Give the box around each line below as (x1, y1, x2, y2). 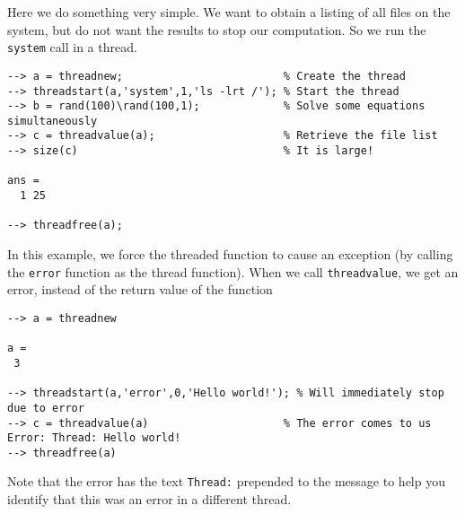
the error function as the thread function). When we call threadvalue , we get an (7, 262, 459, 281)
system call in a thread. (7, 38, 137, 57)
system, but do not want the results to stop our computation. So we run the (7, 20, 426, 39)
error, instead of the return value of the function (7, 280, 273, 299)
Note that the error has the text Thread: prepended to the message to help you (7, 472, 445, 491)
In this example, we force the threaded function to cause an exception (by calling (7, 245, 453, 264)
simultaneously (7, 114, 98, 127)
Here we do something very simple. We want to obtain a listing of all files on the (7, 3, 451, 21)
